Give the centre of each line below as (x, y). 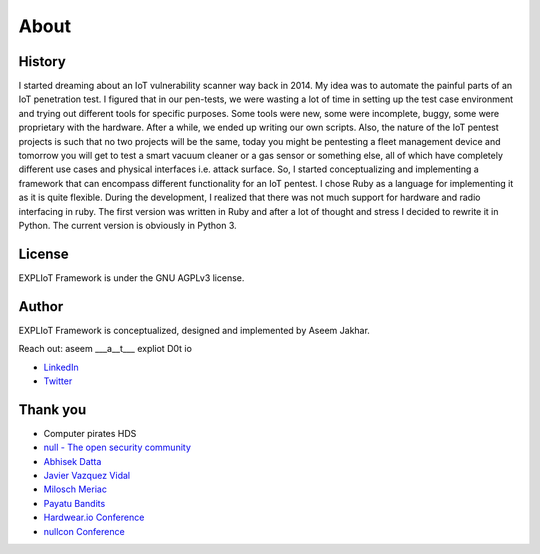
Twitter (58, 381)
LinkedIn (61, 367)
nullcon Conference (84, 531)
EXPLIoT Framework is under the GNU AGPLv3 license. (131, 277)
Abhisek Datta (72, 461)
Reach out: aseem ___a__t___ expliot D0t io (105, 349)
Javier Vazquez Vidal (86, 476)
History (42, 61)
